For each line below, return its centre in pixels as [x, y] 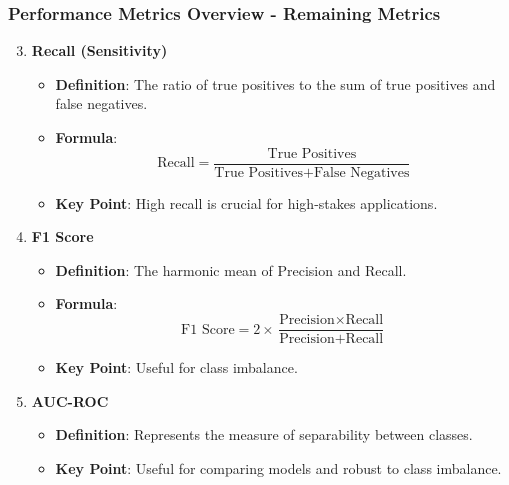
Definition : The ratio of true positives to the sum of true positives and [275, 83]
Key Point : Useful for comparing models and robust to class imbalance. [278, 467]
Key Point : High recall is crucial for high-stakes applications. [246, 202]
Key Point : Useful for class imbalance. [176, 367]
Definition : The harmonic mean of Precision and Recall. [231, 269]
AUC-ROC [70, 400]
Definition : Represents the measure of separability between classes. [264, 434]
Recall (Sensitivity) [99, 50]
